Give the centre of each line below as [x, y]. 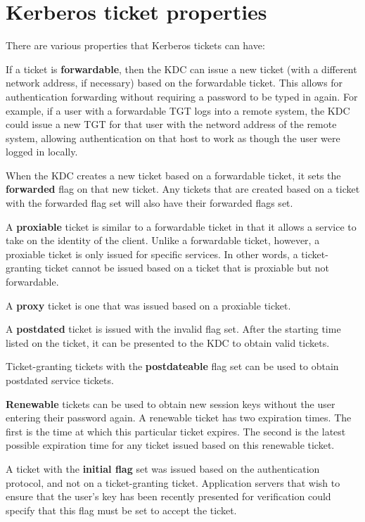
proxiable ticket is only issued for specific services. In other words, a [152, 254]
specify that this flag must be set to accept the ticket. [121, 510]
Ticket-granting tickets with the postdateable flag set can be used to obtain [172, 366]
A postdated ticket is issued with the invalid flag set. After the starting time [173, 329]
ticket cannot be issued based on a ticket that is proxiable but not [187, 268]
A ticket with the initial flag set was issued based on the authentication [163, 468]
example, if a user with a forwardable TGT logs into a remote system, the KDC [178, 110]
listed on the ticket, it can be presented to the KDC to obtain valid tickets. [168, 342]
